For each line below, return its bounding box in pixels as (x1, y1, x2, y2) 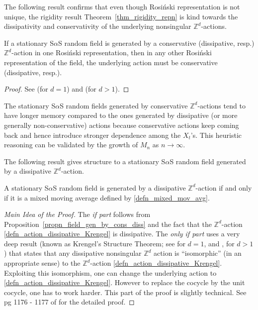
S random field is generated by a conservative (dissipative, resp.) (58, 37, 255, 48)
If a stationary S (4, 37, 54, 48)
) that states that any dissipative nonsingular (4, 248, 142, 258)
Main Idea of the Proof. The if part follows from (4, 209, 151, 219)
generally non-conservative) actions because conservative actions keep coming (4, 119, 239, 130)
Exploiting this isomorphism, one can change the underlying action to (4, 267, 217, 278)
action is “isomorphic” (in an (154, 248, 242, 258)
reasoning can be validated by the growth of (4, 139, 138, 150)
